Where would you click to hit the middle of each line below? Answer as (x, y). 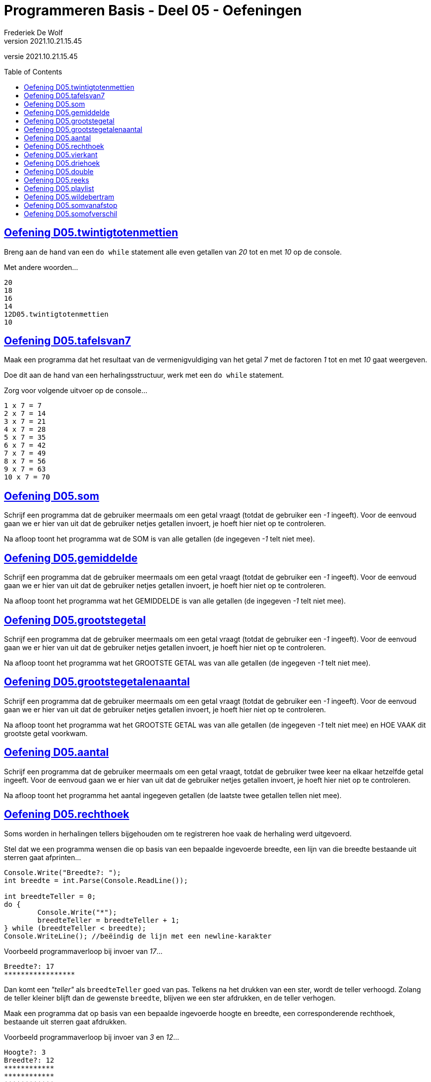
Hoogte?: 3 (25, 1052)
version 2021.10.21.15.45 (43, 41)
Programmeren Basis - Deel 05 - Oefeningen (153, 10)
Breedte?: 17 (29, 966)
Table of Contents (33, 71)
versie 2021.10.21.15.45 (41, 56)
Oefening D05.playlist (59, 188)
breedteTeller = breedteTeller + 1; (109, 920)
